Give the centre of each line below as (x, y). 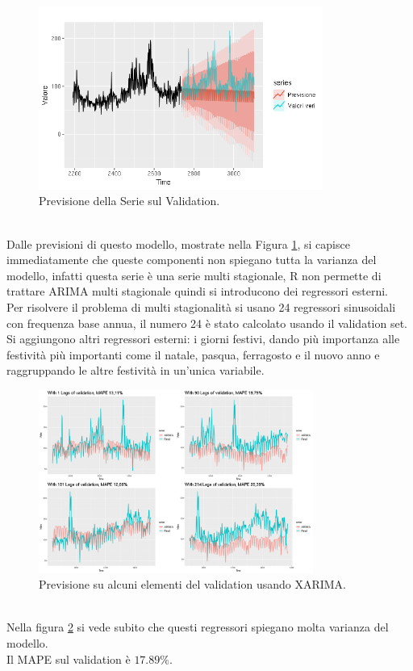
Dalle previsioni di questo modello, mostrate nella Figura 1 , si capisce (178, 243)
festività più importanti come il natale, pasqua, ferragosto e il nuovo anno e (193, 354)
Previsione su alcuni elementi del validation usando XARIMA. (193, 584)
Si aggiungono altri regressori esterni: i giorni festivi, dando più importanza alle (203, 339)
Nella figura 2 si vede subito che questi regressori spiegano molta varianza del (198, 627)
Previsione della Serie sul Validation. (129, 201)
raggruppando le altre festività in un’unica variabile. (136, 370)
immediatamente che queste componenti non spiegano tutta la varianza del (192, 260)
